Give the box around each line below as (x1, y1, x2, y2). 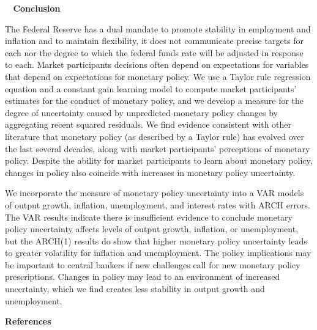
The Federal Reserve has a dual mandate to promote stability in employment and (5, 22, 311, 35)
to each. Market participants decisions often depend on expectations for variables (5, 58, 309, 71)
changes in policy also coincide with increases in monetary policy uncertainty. (5, 166, 296, 178)
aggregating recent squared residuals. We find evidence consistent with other (5, 118, 292, 131)
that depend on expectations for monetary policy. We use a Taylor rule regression (5, 70, 311, 82)
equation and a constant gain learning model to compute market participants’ (5, 82, 297, 95)
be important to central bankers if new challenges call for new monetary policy (5, 258, 300, 271)
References (5, 315, 51, 328)
